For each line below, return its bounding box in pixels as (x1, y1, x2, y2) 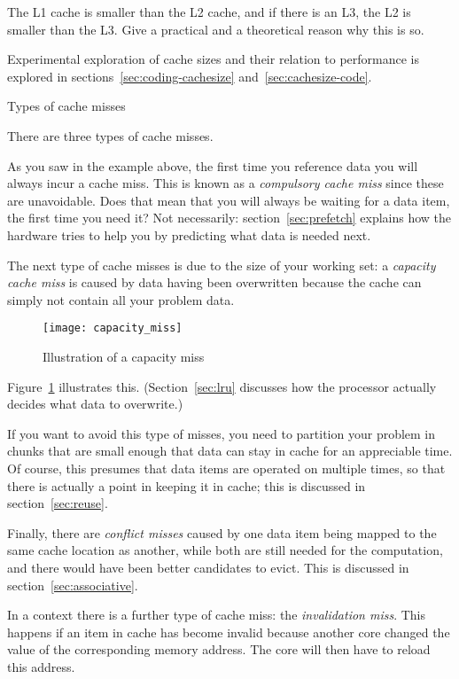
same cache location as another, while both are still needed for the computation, (7, 541, 443, 559)
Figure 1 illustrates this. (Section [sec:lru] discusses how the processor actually (7, 377, 437, 395)
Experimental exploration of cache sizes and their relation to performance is (7, 50, 419, 68)
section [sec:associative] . (7, 575, 138, 594)
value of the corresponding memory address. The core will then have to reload (7, 640, 431, 659)
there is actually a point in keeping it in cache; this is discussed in (7, 476, 366, 495)
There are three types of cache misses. (7, 126, 214, 144)
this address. (7, 657, 75, 675)
